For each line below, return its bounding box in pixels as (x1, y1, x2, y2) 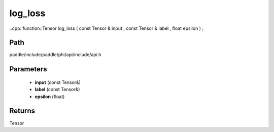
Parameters (9, 65, 47, 73)
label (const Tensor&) (35, 86, 80, 93)
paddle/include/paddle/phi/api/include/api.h (9, 52, 101, 58)
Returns (9, 107, 36, 115)
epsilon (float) (35, 94, 65, 100)
